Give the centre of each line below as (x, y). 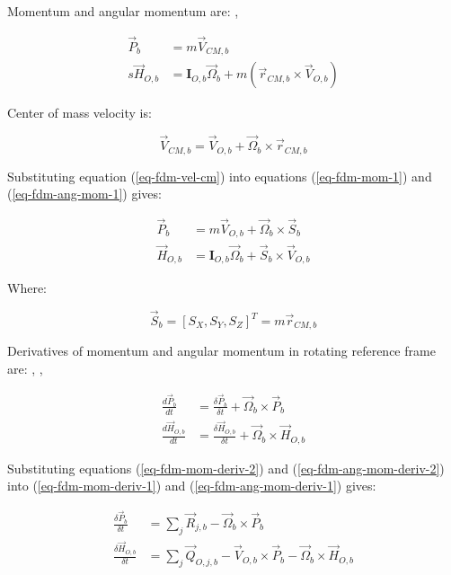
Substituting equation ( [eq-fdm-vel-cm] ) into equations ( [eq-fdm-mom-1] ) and (220, 176)
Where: (27, 288)
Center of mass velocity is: (80, 113)
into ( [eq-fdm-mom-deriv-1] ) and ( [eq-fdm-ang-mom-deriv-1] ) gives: (192, 486)
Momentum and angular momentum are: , (123, 11)
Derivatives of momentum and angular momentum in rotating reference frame (221, 351)
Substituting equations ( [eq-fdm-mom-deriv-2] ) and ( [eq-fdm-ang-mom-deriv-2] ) (226, 468)
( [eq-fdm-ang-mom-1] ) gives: (84, 194)
